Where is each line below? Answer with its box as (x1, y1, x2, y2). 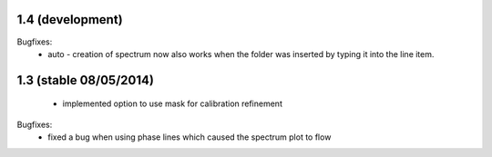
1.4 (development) (16, 12, 123, 27)
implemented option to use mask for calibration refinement (62, 98, 282, 109)
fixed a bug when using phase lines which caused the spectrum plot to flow (47, 132, 332, 142)
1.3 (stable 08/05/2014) (16, 73, 155, 88)
